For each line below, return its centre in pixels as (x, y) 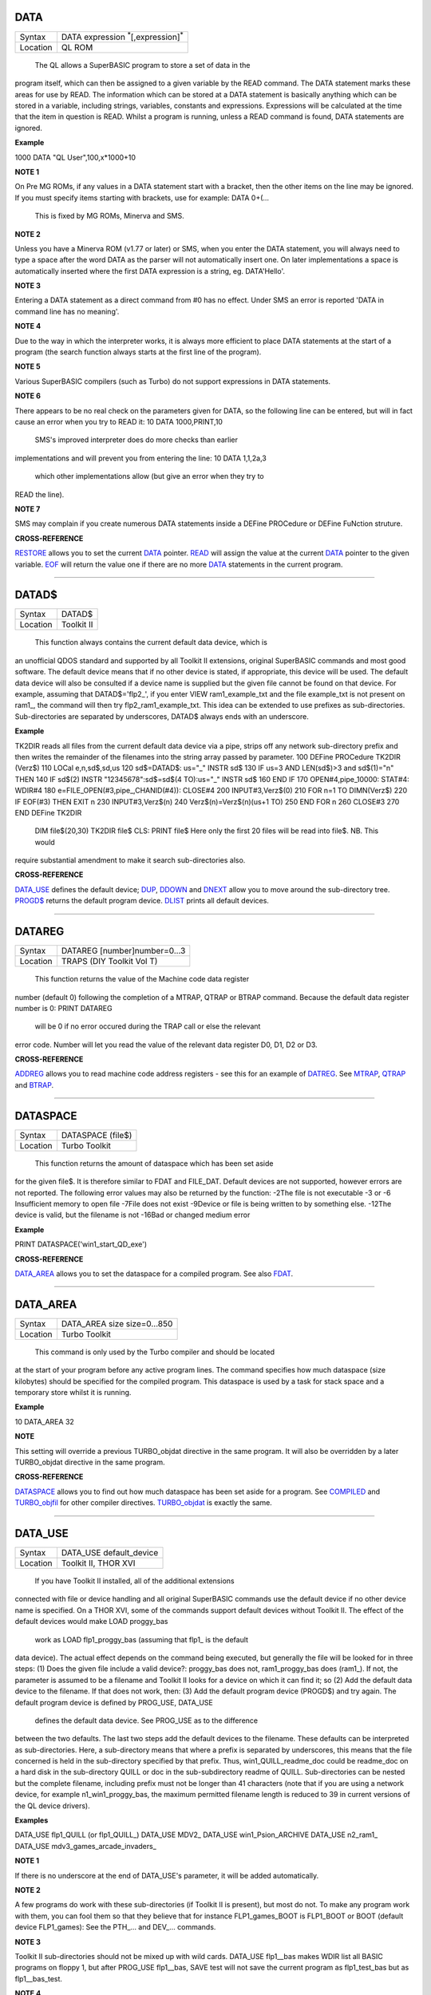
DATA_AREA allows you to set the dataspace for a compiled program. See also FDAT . (154, 1274)
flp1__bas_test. (39, 1978)
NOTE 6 (28, 396)
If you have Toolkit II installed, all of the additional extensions (134, 1581)
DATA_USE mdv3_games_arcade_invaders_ (86, 1846)
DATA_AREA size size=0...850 (117, 1323)
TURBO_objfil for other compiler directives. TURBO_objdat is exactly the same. (144, 1503)
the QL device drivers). (53, 1805)
